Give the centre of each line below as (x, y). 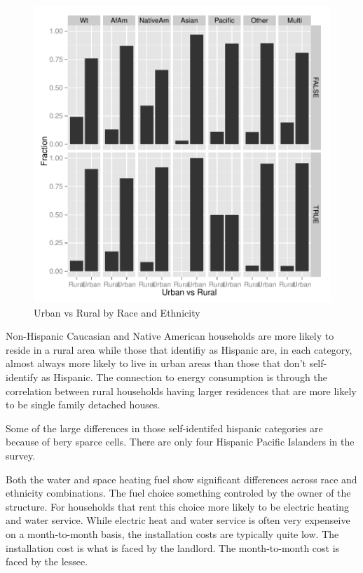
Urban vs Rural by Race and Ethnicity (117, 312)
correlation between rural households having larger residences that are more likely (181, 391)
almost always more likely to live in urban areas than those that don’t (156, 363)
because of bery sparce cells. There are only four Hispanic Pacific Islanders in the (180, 442)
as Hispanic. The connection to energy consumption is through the (184, 377)
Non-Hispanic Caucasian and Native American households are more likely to (170, 336)
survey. (21, 455)
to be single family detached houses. (83, 405)
